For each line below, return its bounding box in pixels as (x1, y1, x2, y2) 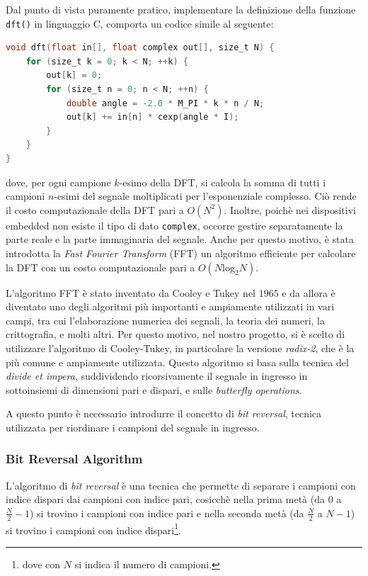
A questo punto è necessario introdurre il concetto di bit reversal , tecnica (6, 406, 322, 421)
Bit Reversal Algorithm (6, 450, 143, 468)
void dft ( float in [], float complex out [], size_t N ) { (6, 43, 275, 53)
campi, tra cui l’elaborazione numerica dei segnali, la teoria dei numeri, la (6, 312, 325, 327)
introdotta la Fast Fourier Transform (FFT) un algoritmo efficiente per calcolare (6, 246, 356, 261)
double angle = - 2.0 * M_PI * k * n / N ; (66, 98, 265, 108)
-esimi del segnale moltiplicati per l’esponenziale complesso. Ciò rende (54, 188, 357, 203)
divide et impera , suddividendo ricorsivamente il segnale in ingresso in (6, 368, 308, 383)
